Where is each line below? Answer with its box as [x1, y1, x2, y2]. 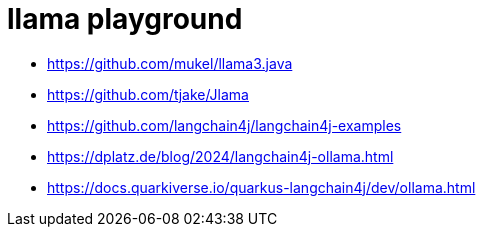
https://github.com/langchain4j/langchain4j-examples [47, 116, 402, 134]
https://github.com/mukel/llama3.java [47, 54, 293, 72]
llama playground [7, 2, 243, 36]
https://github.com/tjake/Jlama [47, 85, 249, 103]
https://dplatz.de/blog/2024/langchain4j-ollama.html [47, 147, 394, 165]
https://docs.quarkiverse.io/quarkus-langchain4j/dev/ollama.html [47, 178, 476, 196]
